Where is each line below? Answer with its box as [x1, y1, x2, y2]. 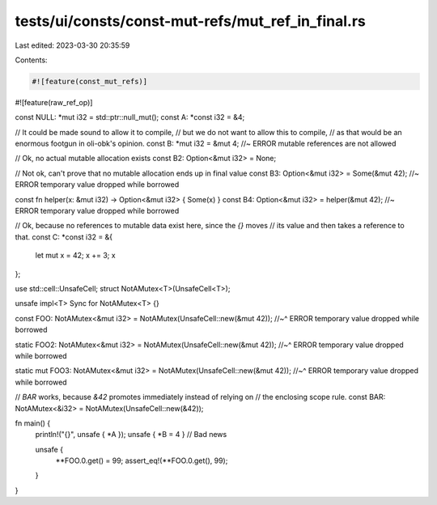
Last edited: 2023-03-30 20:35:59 [15, 40, 130, 50]
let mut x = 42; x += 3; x [35, 251, 117, 261]
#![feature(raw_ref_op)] [15, 97, 93, 107]
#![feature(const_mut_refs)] [32, 77, 148, 86]
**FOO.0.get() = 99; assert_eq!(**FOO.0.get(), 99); [55, 456, 228, 465]
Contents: [15, 55, 48, 65]
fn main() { [15, 418, 51, 428]
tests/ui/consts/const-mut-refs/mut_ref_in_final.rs [15, 12, 366, 30]
